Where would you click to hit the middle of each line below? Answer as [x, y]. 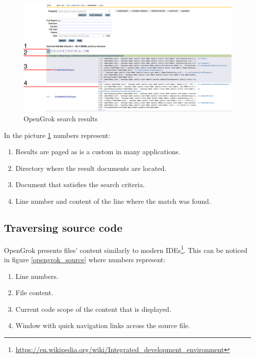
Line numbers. [37, 276]
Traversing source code [63, 227]
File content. [34, 292]
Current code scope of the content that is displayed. [93, 309]
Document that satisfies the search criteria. [80, 184]
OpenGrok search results [61, 119]
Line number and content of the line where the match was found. [113, 201]
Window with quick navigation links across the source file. [103, 325]
